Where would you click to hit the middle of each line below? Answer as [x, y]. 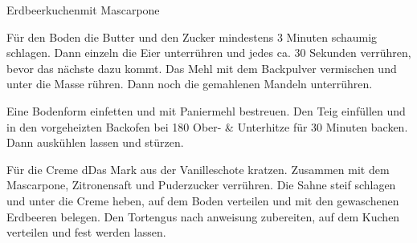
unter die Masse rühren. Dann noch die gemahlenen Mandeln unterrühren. [190, 84]
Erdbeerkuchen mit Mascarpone [83, 10]
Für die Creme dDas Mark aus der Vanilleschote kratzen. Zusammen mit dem [198, 169]
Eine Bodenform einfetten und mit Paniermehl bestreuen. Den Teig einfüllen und [206, 110]
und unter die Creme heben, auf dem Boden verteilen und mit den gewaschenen [203, 200]
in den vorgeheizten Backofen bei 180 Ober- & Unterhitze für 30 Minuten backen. [207, 126]
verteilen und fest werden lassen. [86, 232]
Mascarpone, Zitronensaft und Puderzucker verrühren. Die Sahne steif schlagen [201, 185]
